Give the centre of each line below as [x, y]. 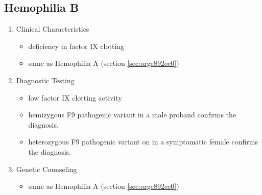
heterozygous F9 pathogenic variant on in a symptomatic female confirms [143, 142]
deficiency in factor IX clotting [76, 46]
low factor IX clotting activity [75, 97]
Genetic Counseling [46, 169]
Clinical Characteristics [53, 29]
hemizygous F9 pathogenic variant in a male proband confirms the [132, 115]
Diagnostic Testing [45, 80]
